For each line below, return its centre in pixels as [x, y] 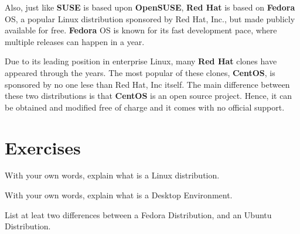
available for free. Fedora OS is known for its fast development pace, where [141, 30]
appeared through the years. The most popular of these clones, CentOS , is [140, 72]
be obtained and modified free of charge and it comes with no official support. [145, 107]
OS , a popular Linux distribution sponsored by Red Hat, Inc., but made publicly [150, 18]
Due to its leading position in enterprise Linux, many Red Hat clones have [141, 61]
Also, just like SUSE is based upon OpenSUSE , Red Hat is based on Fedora [150, 7]
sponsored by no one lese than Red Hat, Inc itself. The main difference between [147, 84]
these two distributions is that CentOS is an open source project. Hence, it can [149, 96]
